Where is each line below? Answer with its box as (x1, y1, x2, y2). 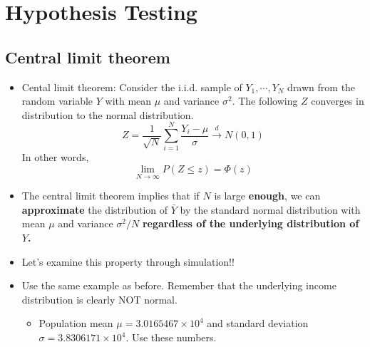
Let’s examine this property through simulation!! (21, 254, 235, 269)
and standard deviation (207, 316, 309, 331)
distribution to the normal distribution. (21, 107, 194, 122)
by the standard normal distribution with (180, 202, 361, 217)
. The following (232, 93, 298, 108)
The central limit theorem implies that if (21, 188, 200, 203)
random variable (21, 93, 93, 108)
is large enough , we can (214, 188, 321, 203)
